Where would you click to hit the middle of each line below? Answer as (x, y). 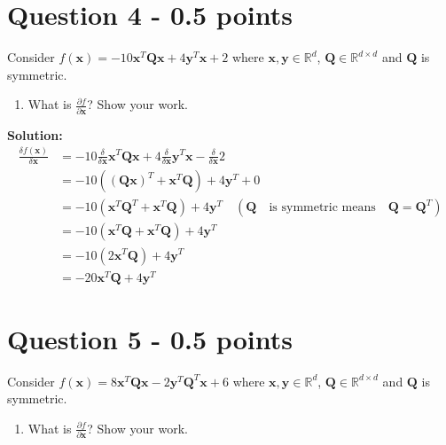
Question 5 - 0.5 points (150, 338)
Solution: (35, 134)
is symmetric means (322, 208)
